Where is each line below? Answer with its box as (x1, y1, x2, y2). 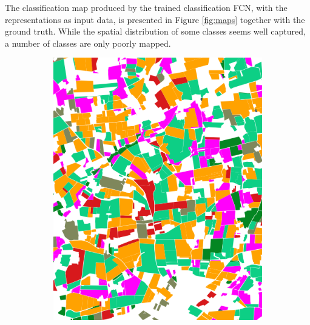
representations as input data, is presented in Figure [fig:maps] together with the (5, 13, 305, 25)
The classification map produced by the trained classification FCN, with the (5, 1, 288, 13)
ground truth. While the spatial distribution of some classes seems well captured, (5, 25, 306, 38)
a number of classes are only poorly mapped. (5, 36, 171, 49)
